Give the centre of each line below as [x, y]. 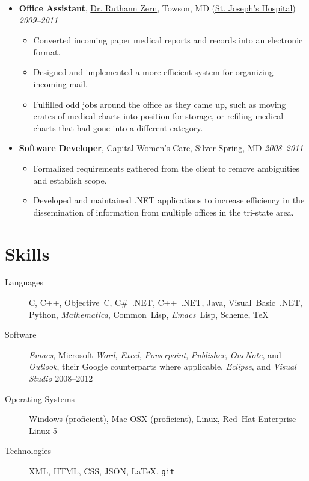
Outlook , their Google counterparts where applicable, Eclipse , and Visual [163, 366]
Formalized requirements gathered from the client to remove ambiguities [166, 168]
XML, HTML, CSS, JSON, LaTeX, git [102, 470]
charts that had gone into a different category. [118, 127]
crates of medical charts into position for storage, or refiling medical [158, 116]
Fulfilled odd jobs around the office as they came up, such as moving [160, 104]
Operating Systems [40, 398]
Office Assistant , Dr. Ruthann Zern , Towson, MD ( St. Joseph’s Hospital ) [157, 8]
